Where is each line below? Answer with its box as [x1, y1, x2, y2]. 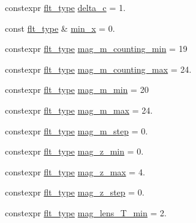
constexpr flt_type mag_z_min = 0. [5, 145, 144, 158]
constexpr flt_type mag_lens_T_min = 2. [5, 206, 167, 219]
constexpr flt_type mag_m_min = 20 [5, 83, 149, 96]
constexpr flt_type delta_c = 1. [5, 1, 126, 13]
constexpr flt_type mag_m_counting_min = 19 [5, 42, 187, 55]
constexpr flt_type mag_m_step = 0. [5, 124, 148, 137]
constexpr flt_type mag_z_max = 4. [5, 165, 145, 178]
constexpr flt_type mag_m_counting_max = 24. [5, 62, 192, 75]
